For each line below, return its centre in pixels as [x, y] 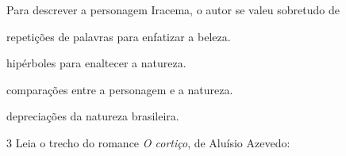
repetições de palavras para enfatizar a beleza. [119, 36]
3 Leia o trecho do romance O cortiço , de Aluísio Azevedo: [148, 142]
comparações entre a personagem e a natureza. [120, 89]
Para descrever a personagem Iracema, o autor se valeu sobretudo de [173, 10]
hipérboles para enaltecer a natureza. [96, 63]
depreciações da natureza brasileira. [93, 116]
